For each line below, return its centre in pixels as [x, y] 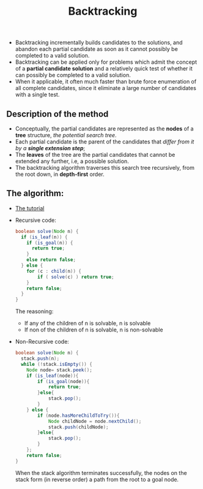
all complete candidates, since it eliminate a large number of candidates [106, 88]
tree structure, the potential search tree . [66, 135]
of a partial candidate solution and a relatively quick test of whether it [104, 69]
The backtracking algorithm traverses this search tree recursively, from [105, 168]
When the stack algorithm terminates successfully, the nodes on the [101, 472]
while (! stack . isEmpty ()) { [57, 364]
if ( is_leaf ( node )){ [53, 376]
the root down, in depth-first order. [60, 174]
